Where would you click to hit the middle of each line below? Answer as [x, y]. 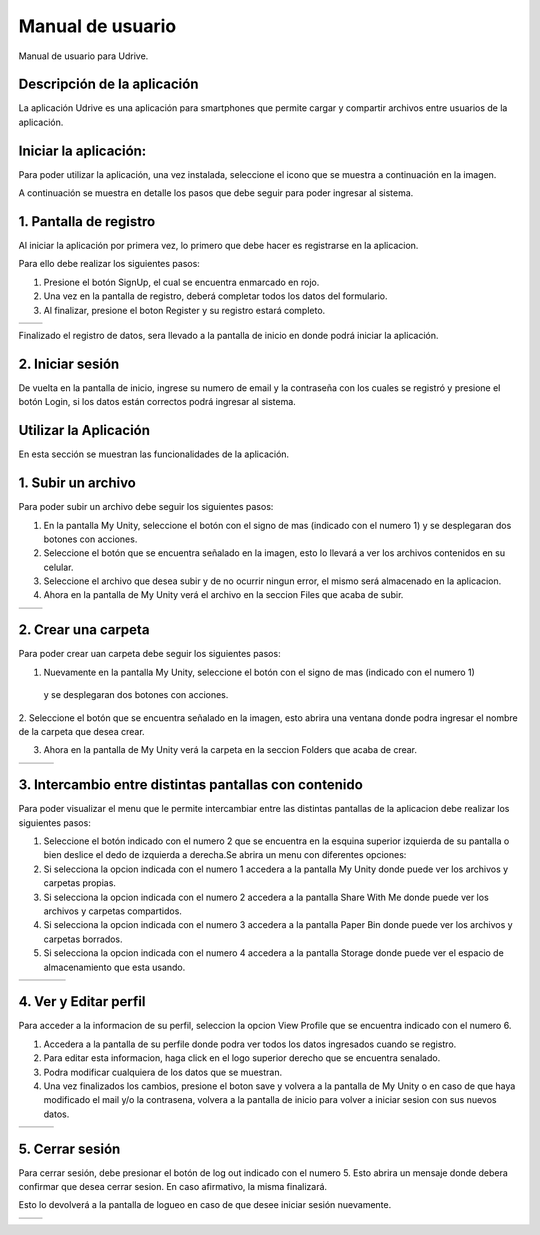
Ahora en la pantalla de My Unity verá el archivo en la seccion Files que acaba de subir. [223, 595]
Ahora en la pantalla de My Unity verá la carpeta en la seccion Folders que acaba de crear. [230, 750]
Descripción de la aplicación [108, 84]
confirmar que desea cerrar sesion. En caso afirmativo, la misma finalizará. [173, 1187]
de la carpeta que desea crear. [81, 731]
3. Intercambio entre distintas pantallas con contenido [191, 785]
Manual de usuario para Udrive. [83, 56]
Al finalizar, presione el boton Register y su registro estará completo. [184, 310]
